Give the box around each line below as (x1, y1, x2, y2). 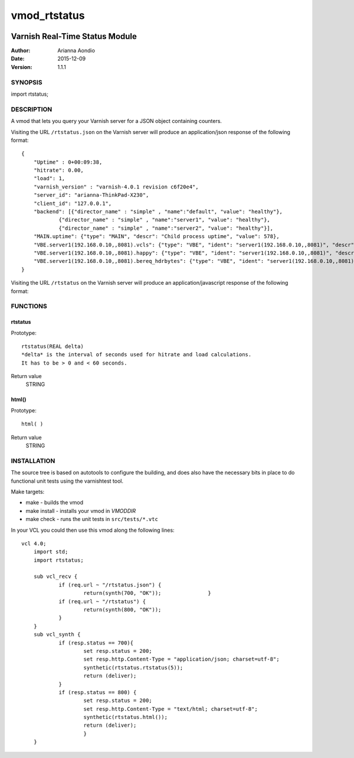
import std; (33, 548, 68, 555)
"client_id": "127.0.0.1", (33, 200, 112, 207)
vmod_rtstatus (11, 9, 85, 22)
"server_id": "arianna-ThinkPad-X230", (33, 192, 149, 199)
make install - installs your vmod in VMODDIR (25, 507, 136, 514)
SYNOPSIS (11, 78, 42, 86)
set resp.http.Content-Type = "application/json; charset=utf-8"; (83, 656, 280, 663)
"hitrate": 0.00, (33, 167, 84, 174)
